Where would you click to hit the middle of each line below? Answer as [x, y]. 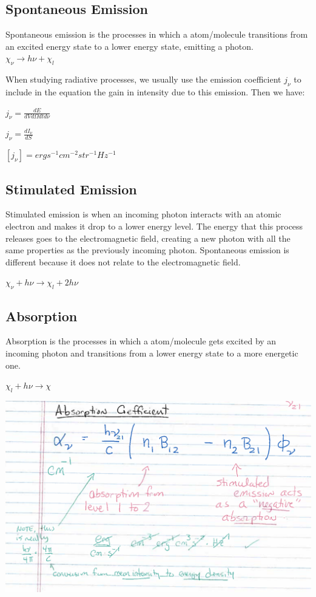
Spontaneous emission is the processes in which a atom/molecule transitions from [157, 34]
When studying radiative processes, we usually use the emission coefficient [143, 79]
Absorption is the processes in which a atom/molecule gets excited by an [141, 341]
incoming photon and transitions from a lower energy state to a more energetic [152, 353]
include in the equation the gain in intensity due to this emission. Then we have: [155, 91]
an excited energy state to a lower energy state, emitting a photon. [129, 46]
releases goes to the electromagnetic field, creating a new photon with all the [148, 238]
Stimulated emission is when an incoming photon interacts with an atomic [143, 214]
